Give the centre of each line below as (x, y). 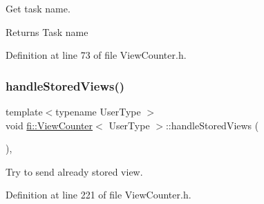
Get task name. (38, 8)
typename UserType (98, 111)
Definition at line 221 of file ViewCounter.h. (98, 195)
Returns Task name (47, 31)
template (24, 111)
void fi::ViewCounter (49, 125)
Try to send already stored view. (74, 171)
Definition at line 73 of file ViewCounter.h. (96, 55)
